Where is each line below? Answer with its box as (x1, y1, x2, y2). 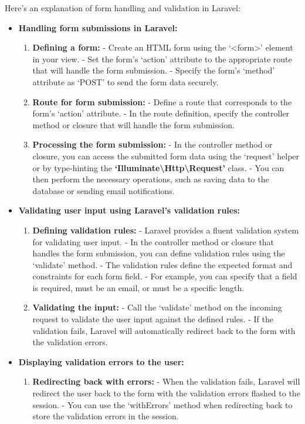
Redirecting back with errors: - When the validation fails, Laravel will (32, 375, 300, 388)
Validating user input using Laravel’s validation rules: (18, 204, 240, 216)
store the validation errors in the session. (32, 410, 179, 422)
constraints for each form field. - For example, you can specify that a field (32, 270, 297, 282)
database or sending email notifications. (32, 184, 175, 196)
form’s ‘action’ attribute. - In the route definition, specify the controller (32, 107, 290, 119)
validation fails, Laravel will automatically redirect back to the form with (32, 324, 296, 336)
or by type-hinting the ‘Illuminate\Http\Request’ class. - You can (32, 161, 284, 173)
